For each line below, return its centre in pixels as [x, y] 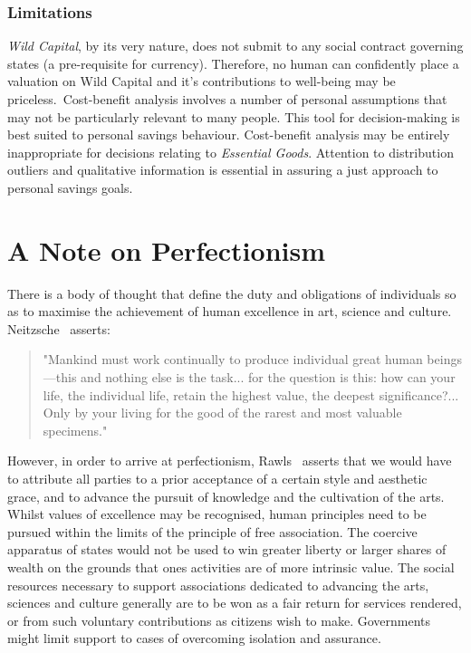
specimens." [75, 430]
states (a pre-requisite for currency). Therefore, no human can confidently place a [233, 63]
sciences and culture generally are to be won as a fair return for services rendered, [235, 603]
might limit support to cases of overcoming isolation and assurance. [194, 638]
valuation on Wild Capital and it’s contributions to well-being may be [202, 81]
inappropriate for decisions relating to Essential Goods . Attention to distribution [231, 152]
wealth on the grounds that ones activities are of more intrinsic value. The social [231, 567]
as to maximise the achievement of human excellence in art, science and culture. [230, 311]
